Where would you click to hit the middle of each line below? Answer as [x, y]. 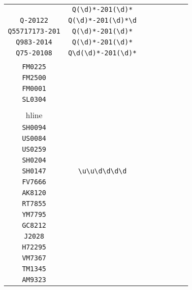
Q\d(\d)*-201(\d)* [102, 53]
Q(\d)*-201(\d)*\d [102, 20]
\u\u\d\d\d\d [102, 171]
